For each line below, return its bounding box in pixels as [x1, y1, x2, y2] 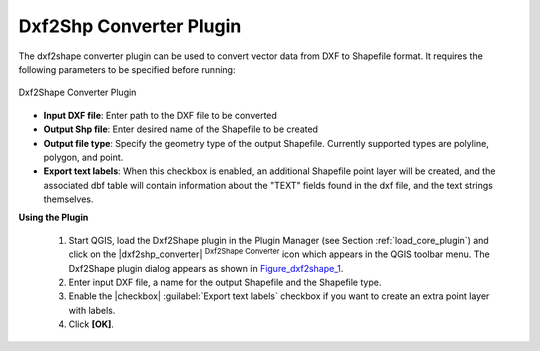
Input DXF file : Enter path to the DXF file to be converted [43, 109, 277, 121]
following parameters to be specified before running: [18, 63, 236, 75]
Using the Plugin [18, 211, 89, 224]
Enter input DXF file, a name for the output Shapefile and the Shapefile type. [68, 276, 382, 289]
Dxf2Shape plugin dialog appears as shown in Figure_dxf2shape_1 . [68, 262, 344, 274]
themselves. [43, 193, 94, 205]
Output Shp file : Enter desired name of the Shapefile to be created [43, 123, 319, 135]
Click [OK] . [68, 318, 115, 330]
